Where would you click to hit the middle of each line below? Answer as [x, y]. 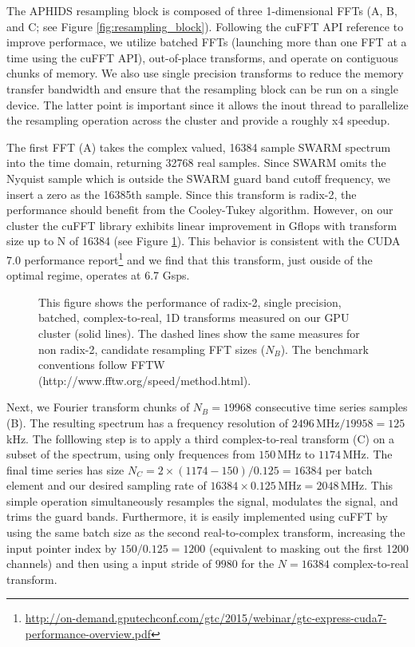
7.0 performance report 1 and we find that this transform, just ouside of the [190, 258]
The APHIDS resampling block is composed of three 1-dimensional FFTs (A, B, [202, 10]
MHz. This [367, 485]
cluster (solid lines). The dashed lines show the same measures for [199, 333]
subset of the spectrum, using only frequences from [131, 454]
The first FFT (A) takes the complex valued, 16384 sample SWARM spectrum [199, 147]
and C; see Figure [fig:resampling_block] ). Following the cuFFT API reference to [205, 26]
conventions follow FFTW [102, 365]
